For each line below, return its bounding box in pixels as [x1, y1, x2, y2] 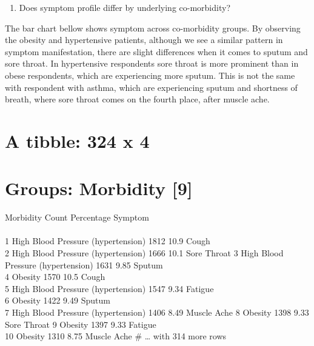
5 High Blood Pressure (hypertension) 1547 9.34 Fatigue [5, 282, 214, 294]
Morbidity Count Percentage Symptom [5, 211, 149, 224]
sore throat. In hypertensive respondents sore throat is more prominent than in [5, 57, 299, 70]
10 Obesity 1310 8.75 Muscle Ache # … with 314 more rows [5, 330, 227, 342]
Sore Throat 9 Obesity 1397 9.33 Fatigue [5, 318, 156, 330]
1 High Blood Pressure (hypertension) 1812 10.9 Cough [5, 235, 210, 247]
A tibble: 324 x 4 [5, 128, 150, 153]
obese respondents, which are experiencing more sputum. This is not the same [5, 68, 295, 81]
